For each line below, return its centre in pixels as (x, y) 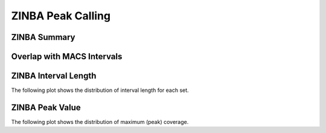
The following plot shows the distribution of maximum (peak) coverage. (100, 122)
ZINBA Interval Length (54, 76)
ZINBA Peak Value (46, 107)
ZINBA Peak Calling (61, 16)
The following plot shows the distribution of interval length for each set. (100, 90)
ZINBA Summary (43, 37)
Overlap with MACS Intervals (67, 57)
